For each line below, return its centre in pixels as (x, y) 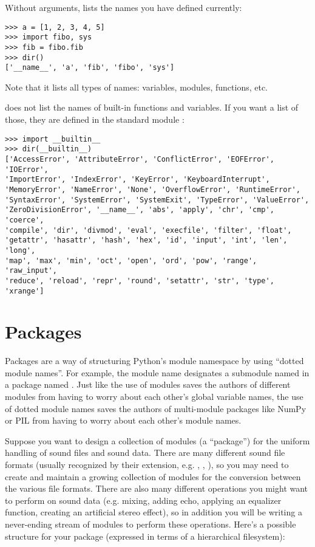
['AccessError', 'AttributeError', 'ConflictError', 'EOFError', (140, 159)
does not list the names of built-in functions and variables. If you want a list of (152, 107)
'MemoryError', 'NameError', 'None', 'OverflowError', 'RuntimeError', (153, 189)
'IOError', (27, 169)
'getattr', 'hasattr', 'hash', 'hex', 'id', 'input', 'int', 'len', (146, 240)
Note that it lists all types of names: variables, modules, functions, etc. (137, 87)
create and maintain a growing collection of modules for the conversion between (153, 476)
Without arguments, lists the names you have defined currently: (124, 7)
